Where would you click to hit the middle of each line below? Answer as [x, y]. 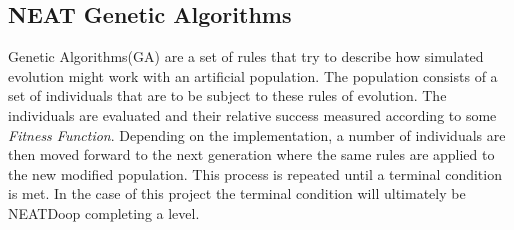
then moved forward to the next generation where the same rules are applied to [251, 154]
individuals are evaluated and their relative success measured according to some [252, 114]
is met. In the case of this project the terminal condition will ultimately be [237, 193]
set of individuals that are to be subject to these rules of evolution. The [227, 95]
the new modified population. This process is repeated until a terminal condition [255, 173]
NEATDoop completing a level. [104, 212]
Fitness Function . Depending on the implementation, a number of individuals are [257, 134]
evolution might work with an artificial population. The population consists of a [253, 75]
